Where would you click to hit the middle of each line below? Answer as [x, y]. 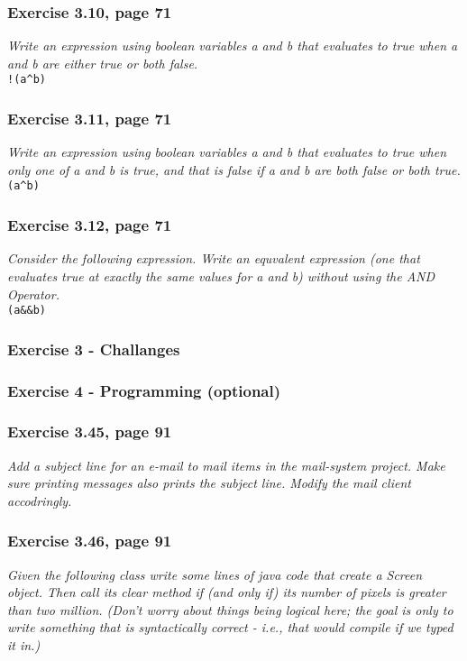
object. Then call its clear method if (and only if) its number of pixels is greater [227, 592]
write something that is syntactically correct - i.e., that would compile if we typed [230, 627]
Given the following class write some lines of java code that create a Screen [215, 574]
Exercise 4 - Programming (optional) [144, 390]
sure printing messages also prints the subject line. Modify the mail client [209, 483]
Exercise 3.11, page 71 [90, 118]
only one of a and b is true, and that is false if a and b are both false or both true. [234, 169]
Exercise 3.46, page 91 [90, 541]
